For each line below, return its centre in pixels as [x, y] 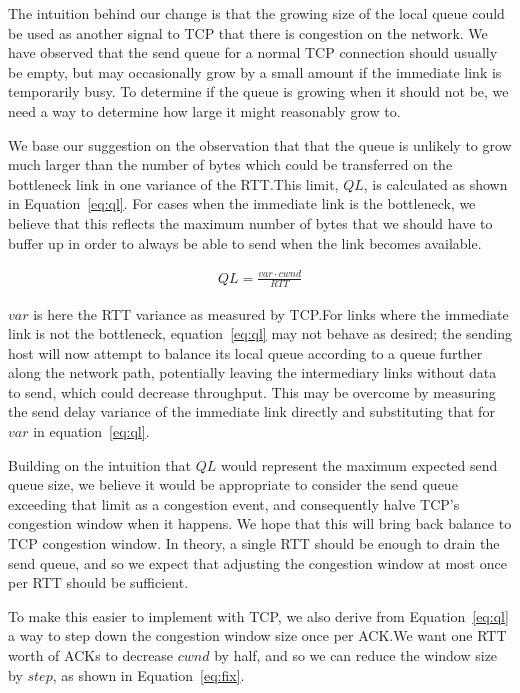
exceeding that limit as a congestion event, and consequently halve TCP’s [234, 503]
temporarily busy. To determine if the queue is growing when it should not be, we [258, 91]
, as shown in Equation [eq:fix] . [148, 674]
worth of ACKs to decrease [91, 655]
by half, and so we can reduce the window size [356, 655]
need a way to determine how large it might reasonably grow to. [204, 110]
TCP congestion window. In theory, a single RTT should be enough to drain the [254, 543]
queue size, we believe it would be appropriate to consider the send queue [233, 484]
